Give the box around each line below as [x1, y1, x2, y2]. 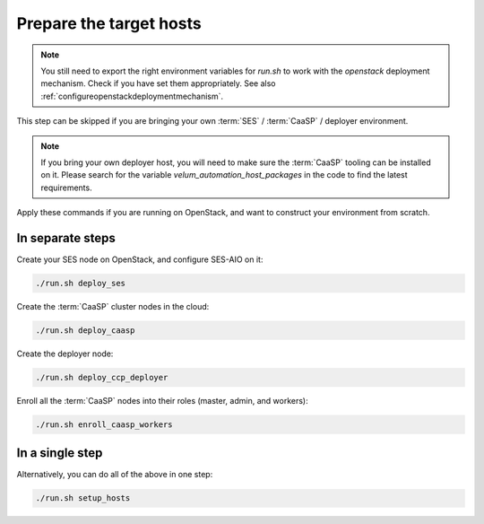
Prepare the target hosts [16, 13, 202, 33]
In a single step [16, 445, 103, 461]
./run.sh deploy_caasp [35, 325, 135, 336]
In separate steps [16, 230, 117, 246]
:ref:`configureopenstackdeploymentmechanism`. [40, 91, 224, 101]
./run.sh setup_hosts [35, 493, 131, 503]
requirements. [40, 182, 93, 193]
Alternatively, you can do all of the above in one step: [16, 469, 213, 480]
